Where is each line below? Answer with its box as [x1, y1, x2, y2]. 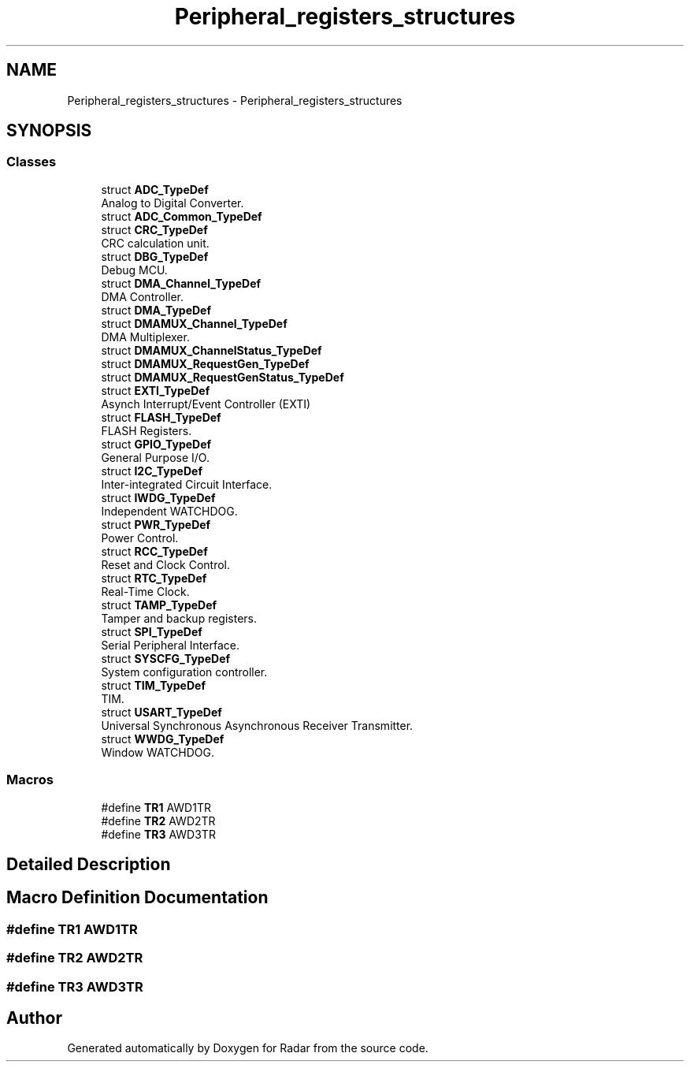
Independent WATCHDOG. [101, 504, 238, 518]
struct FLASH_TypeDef [101, 410, 221, 424]
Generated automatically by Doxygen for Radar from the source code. [67, 1041, 428, 1055]
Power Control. [101, 530, 179, 545]
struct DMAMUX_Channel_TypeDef [101, 316, 287, 330]
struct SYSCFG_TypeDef [101, 651, 231, 665]
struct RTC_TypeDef [101, 571, 207, 585]
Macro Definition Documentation [6, 888, 269, 908]
